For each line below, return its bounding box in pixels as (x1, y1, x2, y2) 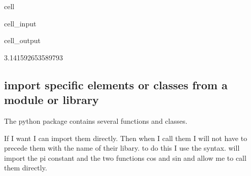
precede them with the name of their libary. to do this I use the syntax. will (4, 143, 240, 153)
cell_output (4, 35, 41, 46)
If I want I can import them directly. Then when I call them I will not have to (4, 132, 247, 143)
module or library (4, 92, 99, 108)
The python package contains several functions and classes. (4, 115, 188, 126)
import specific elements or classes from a (4, 77, 228, 92)
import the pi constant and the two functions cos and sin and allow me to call (4, 152, 246, 163)
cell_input (4, 18, 37, 28)
